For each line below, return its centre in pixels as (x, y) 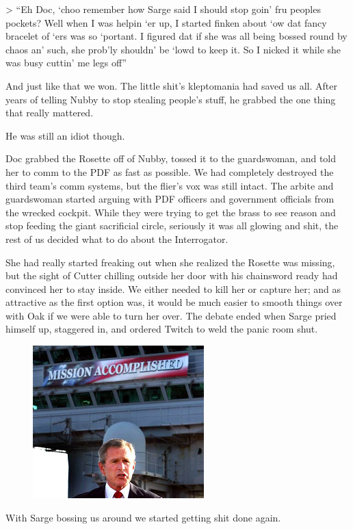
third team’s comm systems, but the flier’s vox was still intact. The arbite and (170, 185)
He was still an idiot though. (65, 135)
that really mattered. (50, 113)
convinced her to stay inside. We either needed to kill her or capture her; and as (173, 288)
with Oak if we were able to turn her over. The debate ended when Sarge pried (171, 315)
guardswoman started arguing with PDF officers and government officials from (170, 199)
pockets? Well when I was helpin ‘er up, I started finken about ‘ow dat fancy (166, 22)
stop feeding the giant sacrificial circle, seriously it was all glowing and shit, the (172, 225)
